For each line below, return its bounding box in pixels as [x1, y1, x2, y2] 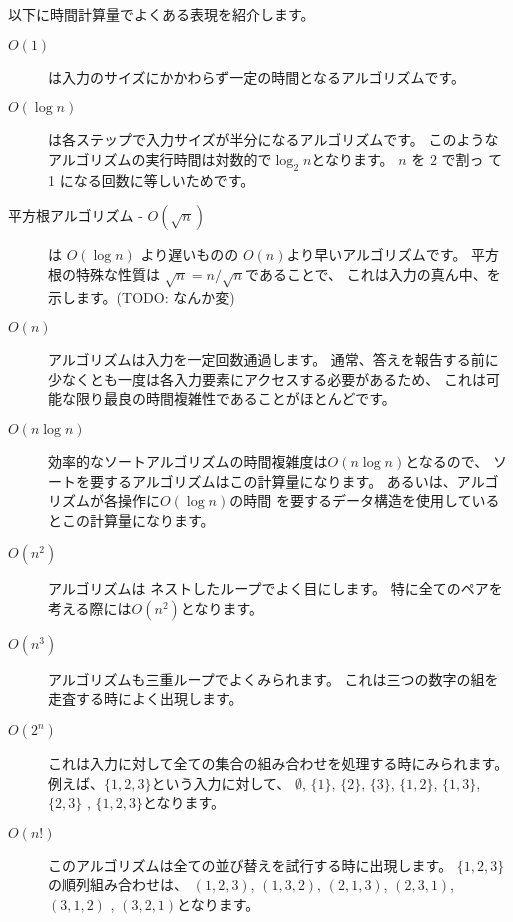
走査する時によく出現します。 [48, 688, 243, 709]
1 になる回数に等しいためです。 [48, 169, 255, 190]
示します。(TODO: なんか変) [48, 286, 235, 307]
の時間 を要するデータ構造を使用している [229, 490, 500, 511]
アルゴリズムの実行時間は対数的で [48, 148, 272, 169]
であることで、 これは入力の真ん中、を [245, 263, 501, 284]
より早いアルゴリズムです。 [286, 244, 467, 265]
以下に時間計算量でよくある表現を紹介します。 [8, 4, 315, 24]
